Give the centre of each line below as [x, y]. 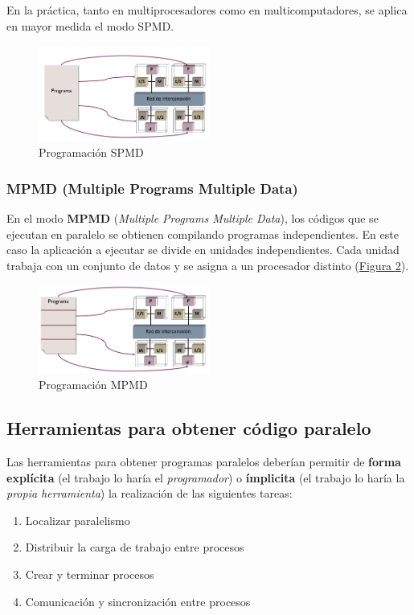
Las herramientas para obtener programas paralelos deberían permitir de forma [204, 462]
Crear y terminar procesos [90, 574]
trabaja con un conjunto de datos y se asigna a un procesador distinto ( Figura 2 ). [208, 265]
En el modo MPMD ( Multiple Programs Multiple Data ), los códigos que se [193, 217]
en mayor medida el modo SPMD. [90, 25]
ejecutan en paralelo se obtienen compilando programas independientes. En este [203, 234]
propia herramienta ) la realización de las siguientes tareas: [150, 493]
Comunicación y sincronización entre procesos [138, 601]
